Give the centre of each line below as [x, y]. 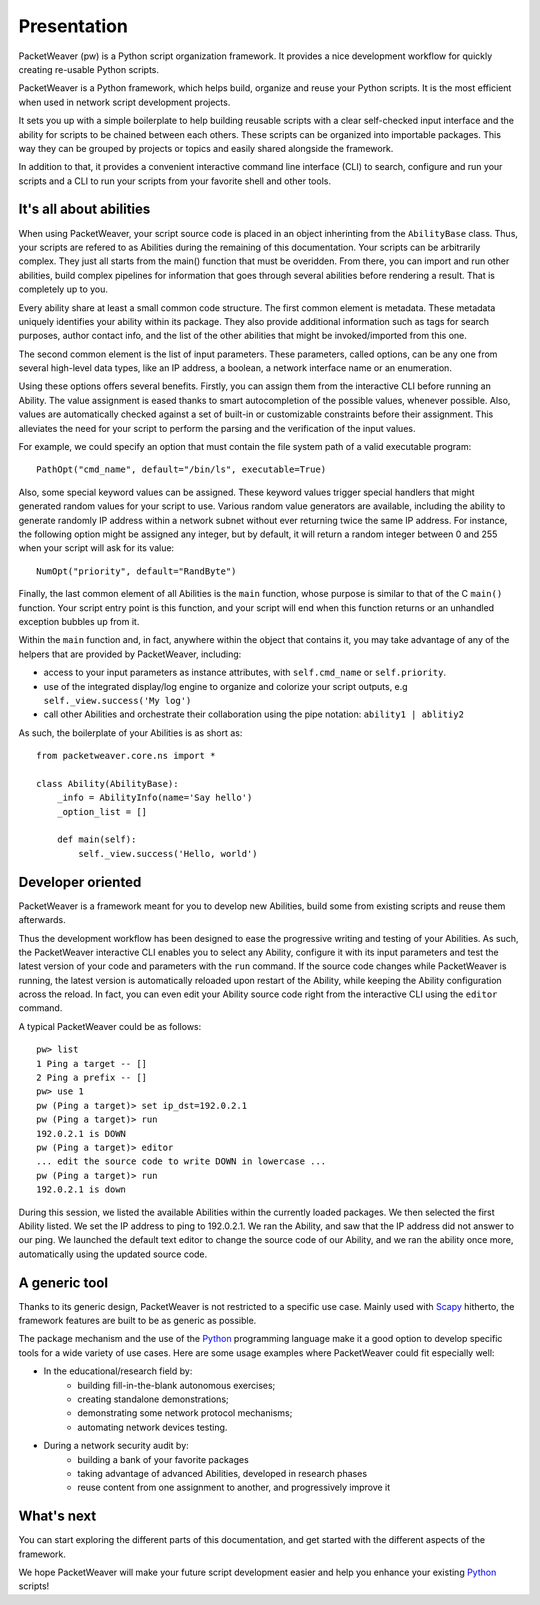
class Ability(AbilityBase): [107, 783]
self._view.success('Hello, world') [168, 853]
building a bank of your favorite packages [163, 1459]
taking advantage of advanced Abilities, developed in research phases [222, 1473]
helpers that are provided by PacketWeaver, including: [130, 654]
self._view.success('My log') [117, 700]
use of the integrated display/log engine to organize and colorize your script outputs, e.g [226, 686]
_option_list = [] [102, 811]
